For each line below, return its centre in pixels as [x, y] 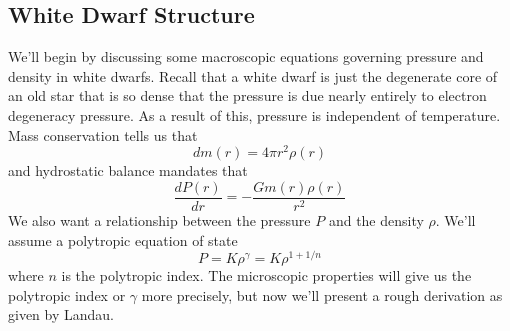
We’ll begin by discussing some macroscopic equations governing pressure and [246, 56]
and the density [376, 219]
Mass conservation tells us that [103, 134]
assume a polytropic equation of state [123, 239]
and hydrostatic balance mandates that [128, 170]
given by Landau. [61, 314]
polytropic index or [67, 294]
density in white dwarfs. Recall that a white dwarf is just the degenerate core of [253, 75]
